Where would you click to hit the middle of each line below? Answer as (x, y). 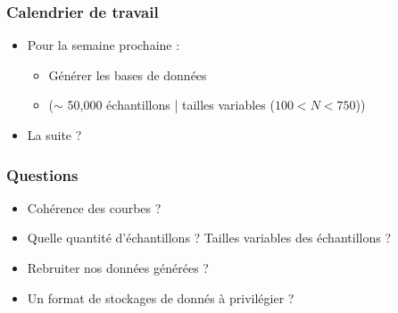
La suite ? (54, 135)
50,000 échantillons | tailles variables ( (171, 105)
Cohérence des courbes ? (94, 207)
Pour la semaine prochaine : (104, 45)
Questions (42, 174)
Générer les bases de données (128, 74)
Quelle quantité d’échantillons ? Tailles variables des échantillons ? (209, 238)
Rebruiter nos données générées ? (118, 268)
